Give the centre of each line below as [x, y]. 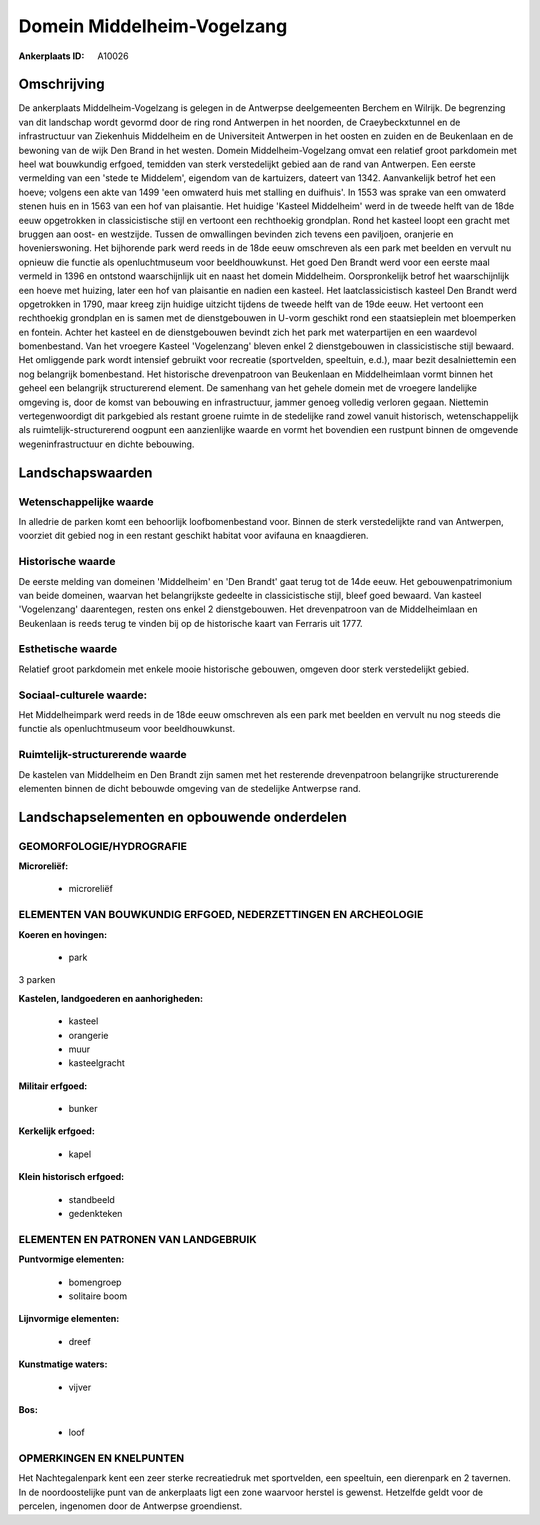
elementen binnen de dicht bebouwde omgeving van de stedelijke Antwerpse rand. [190, 788]
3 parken [37, 980]
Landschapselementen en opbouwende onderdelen [182, 816]
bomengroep [95, 1282]
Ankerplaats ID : [51, 56]
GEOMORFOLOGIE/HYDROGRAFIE [102, 846]
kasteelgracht [96, 1063]
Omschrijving [61, 84]
